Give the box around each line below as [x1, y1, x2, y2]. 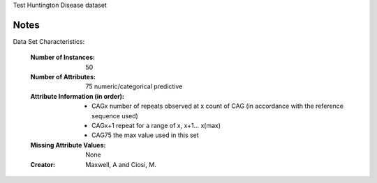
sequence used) [91, 111, 139, 120]
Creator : [30, 160, 56, 168]
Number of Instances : [30, 53, 96, 62]
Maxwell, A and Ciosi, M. [85, 160, 156, 168]
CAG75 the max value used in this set [91, 131, 199, 139]
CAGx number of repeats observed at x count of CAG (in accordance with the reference [91, 102, 344, 111]
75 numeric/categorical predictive [85, 82, 183, 90]
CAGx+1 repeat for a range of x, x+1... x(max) [91, 122, 221, 130]
